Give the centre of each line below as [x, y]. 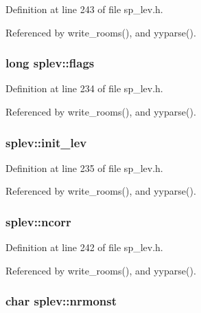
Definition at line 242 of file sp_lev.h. [84, 247]
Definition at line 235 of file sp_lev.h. [84, 168]
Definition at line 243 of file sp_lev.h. [84, 9]
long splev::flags [50, 63]
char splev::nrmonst [61, 301]
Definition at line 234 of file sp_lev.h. [84, 88]
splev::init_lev [46, 142]
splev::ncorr [38, 221]
